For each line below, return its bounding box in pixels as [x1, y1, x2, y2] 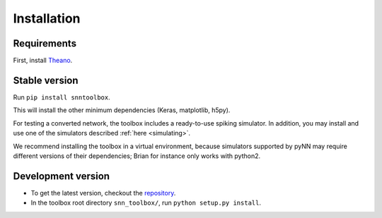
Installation [13, 11, 81, 26]
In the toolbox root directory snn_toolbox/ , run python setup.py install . [30, 198, 262, 207]
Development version [13, 170, 110, 182]
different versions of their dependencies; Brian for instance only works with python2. [13, 152, 261, 160]
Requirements [13, 37, 77, 49]
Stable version [13, 74, 79, 86]
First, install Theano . [13, 56, 73, 65]
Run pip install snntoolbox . [13, 92, 110, 102]
